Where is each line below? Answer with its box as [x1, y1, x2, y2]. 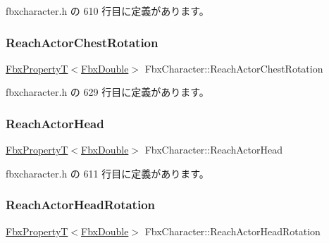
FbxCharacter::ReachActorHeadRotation [144, 223, 321, 238]
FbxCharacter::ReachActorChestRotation [144, 61, 323, 75]
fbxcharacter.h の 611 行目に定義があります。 [6, 166, 209, 180]
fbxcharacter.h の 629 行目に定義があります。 [6, 85, 209, 99]
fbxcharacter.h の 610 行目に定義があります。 [6, 4, 209, 18]
